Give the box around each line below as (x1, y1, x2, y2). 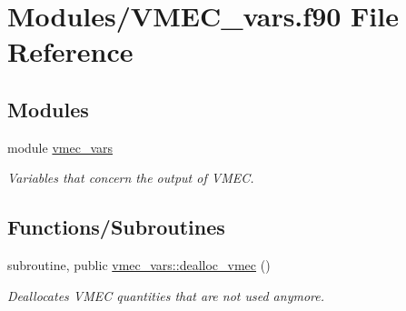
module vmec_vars (7, 137, 114, 156)
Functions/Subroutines (7, 213, 225, 241)
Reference (7, 33, 134, 70)
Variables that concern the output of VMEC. (7, 168, 254, 187)
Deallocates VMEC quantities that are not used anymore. (7, 286, 324, 305)
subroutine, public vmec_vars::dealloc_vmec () (7, 256, 271, 275)
